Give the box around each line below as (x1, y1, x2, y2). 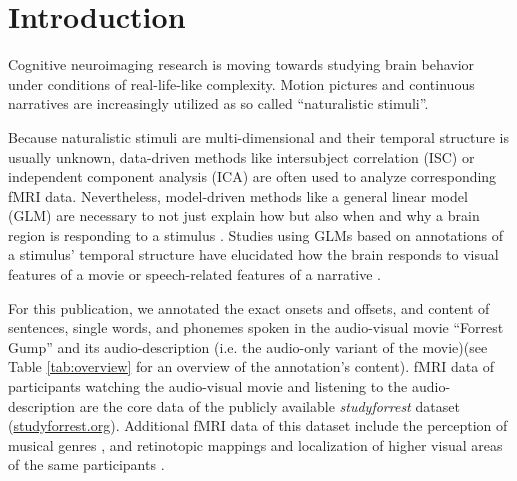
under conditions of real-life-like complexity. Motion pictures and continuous (8, 73, 475, 94)
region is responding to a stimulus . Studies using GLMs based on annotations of (8, 224, 503, 245)
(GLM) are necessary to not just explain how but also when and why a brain (8, 205, 480, 226)
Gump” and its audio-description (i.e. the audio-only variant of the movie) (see (8, 336, 488, 357)
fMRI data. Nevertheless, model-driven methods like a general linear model (8, 185, 468, 206)
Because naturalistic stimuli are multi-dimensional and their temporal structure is (8, 126, 510, 147)
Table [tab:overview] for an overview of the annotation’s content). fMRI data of (8, 356, 495, 377)
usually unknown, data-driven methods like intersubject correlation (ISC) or (8, 146, 475, 167)
